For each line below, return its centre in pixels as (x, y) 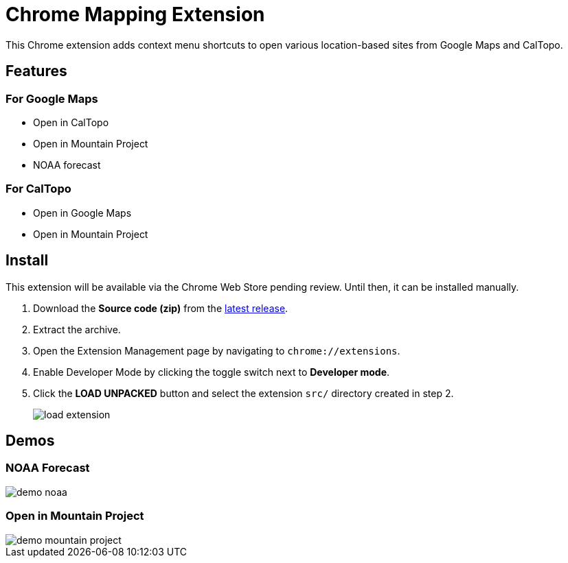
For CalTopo (38, 189)
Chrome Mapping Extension (135, 14)
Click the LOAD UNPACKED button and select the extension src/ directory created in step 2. (243, 393)
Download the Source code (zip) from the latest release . (161, 308)
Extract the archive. (77, 329)
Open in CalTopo (71, 122)
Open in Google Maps (82, 213)
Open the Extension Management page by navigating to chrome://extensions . (217, 350)
